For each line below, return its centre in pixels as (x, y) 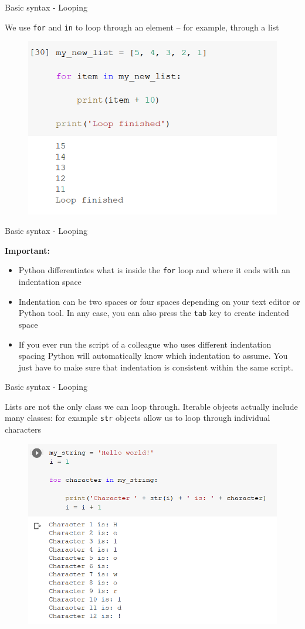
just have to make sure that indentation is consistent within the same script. (156, 367)
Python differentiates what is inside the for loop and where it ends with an (154, 270)
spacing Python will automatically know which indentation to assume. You (153, 356)
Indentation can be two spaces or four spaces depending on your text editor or (159, 301)
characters (23, 429)
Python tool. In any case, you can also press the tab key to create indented (154, 313)
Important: (27, 250)
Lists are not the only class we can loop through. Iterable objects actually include (151, 406)
